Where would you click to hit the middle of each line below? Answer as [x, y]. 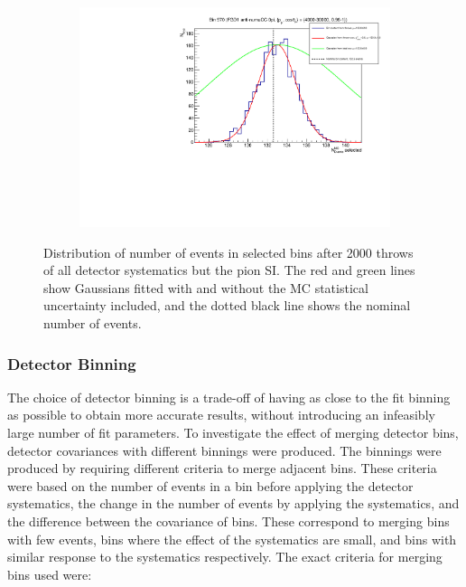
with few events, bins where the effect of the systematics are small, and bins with [232, 539]
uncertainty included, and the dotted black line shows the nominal [227, 305]
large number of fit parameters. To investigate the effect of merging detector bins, [233, 433]
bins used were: [50, 574]
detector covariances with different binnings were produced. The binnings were [224, 450]
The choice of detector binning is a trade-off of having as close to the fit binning [229, 397]
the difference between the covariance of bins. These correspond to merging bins [228, 521]
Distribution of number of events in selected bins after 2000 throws [228, 252]
